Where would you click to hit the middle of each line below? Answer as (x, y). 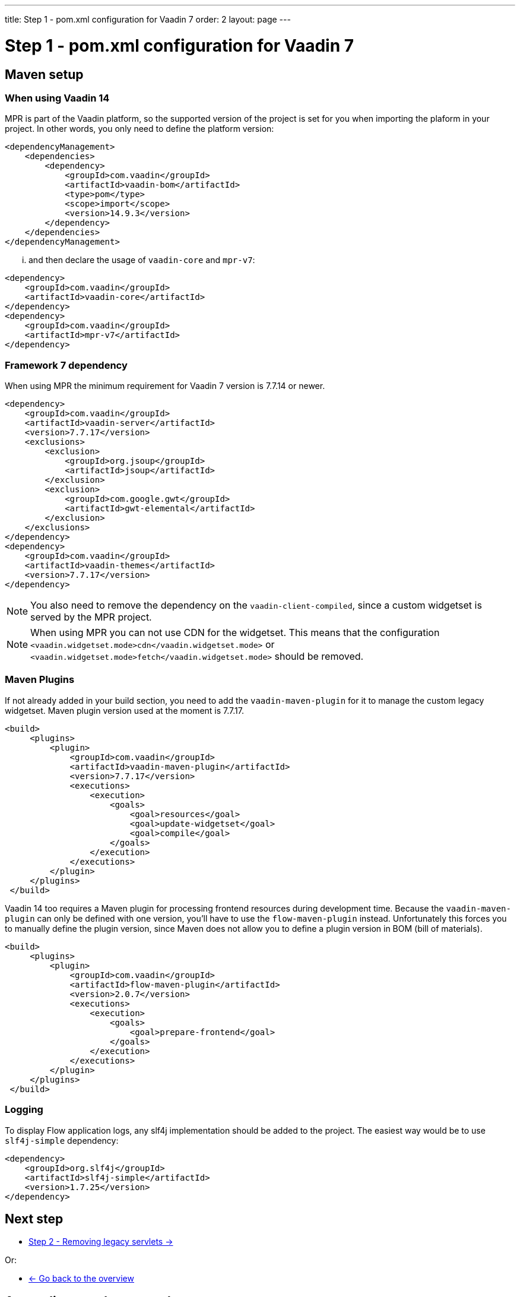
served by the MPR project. (91, 617)
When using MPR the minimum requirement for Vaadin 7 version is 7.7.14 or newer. (165, 386)
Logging (24, 1110)
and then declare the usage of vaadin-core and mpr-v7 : (142, 260)
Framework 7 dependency (66, 365)
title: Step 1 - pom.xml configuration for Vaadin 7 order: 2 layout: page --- (148, 19)
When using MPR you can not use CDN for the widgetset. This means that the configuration (235, 633)
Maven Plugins (40, 680)
